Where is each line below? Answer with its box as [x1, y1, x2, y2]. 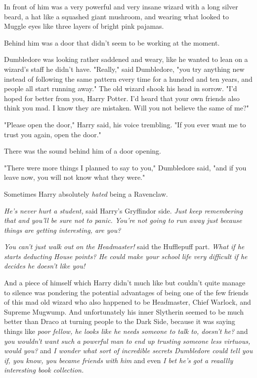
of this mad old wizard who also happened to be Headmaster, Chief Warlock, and [4, 297, 251, 307]
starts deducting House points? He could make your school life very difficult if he [4, 251, 248, 261]
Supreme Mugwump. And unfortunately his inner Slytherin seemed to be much [4, 306, 244, 317]
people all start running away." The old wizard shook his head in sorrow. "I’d [4, 83, 237, 94]
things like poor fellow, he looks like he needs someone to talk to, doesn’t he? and [4, 326, 248, 336]
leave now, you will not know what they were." [4, 172, 145, 182]
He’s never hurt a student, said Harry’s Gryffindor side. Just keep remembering [4, 205, 243, 216]
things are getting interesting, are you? [4, 224, 121, 235]
